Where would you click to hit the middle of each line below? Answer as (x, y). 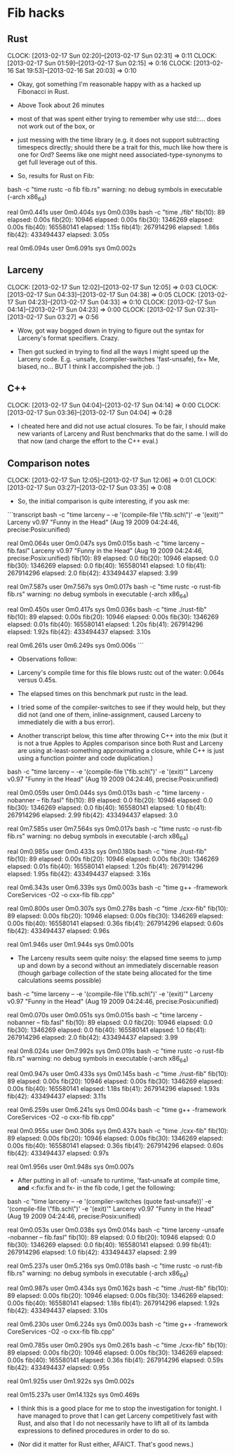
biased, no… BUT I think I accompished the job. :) (88, 366)
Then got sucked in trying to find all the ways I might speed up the (113, 351)
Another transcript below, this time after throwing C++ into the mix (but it (122, 736)
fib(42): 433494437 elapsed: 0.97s (58, 1153)
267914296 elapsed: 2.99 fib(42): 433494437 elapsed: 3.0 (93, 815)
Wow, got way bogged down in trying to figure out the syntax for (111, 330)
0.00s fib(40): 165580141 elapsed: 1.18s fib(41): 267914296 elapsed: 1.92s (113, 1303)
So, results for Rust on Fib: (56, 176)
